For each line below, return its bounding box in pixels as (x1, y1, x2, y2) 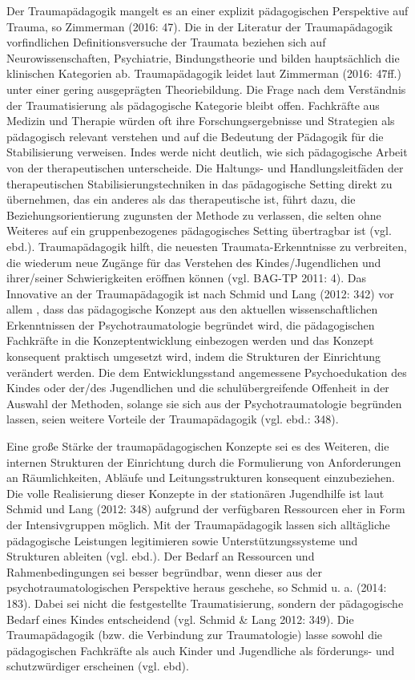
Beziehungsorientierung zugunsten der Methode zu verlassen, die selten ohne (6, 206, 381, 223)
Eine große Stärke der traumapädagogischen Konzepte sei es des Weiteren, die (6, 438, 389, 455)
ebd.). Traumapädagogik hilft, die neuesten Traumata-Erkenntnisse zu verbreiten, (6, 237, 408, 254)
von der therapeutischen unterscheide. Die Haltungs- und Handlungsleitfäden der (6, 159, 404, 176)
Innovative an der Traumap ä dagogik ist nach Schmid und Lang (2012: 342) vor (6, 285, 394, 302)
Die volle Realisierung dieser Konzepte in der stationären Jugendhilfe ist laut (6, 484, 385, 501)
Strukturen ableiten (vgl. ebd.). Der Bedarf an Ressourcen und (6, 548, 315, 565)
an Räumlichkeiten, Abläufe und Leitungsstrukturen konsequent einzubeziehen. (6, 469, 395, 486)
